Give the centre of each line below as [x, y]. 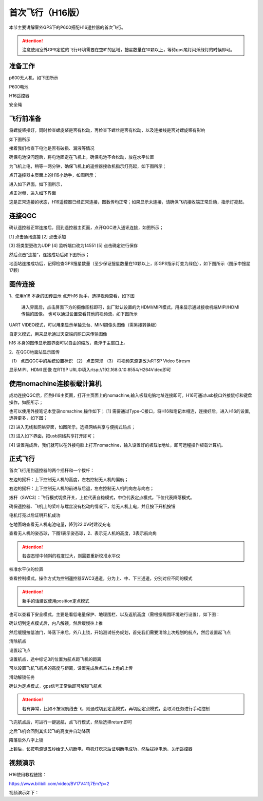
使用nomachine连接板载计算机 [55, 384]
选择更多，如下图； [28, 418]
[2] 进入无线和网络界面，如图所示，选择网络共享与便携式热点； [72, 427]
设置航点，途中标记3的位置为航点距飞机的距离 [55, 659]
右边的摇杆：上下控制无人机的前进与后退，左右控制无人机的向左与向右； [82, 489]
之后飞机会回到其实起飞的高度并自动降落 [49, 731]
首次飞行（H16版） [47, 13]
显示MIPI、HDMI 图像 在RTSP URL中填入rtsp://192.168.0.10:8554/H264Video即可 [90, 370]
